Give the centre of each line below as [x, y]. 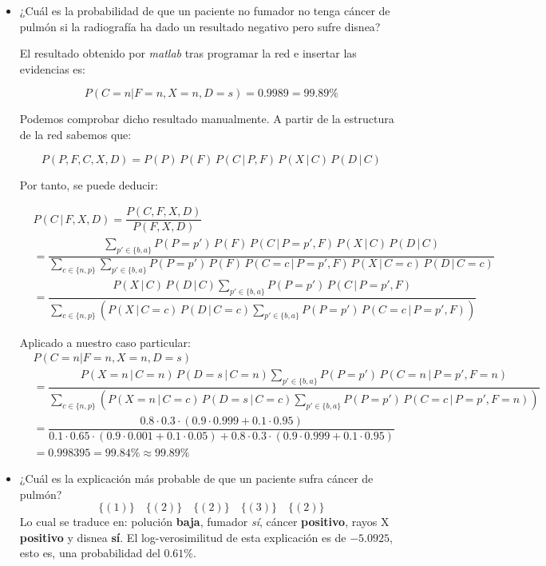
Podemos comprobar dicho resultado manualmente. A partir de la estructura [207, 119]
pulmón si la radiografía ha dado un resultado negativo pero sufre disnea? [200, 26]
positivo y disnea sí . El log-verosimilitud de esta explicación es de [183, 537]
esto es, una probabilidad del [90, 553]
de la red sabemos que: [75, 134]
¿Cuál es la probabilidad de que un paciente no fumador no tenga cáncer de [205, 10]
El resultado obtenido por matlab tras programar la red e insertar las [188, 53]
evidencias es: [52, 68]
